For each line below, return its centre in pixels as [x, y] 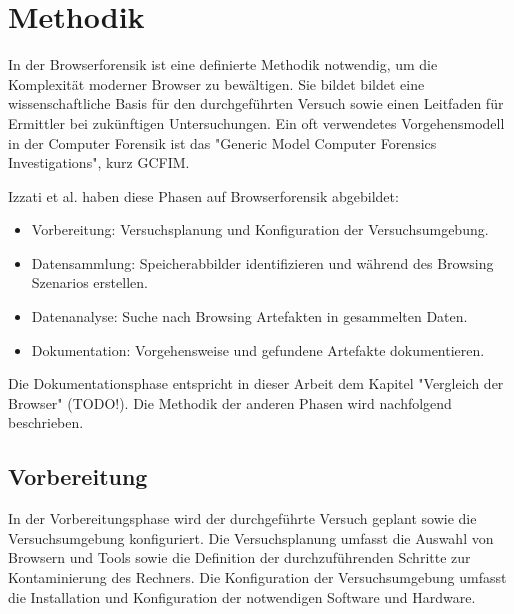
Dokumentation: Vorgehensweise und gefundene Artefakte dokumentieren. [258, 349]
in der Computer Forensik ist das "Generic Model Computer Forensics [222, 142]
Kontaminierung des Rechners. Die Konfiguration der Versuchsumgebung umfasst [257, 577]
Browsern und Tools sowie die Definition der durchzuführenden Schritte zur [239, 557]
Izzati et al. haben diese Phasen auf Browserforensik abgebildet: [203, 195]
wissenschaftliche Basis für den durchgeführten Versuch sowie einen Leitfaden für [256, 103]
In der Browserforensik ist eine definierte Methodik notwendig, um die [223, 64]
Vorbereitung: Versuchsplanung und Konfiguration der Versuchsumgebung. [260, 229]
